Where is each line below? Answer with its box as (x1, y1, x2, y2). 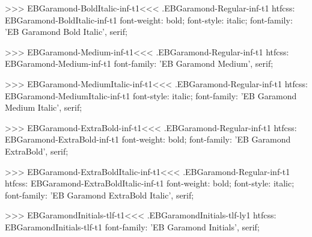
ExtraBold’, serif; (5, 144, 69, 157)
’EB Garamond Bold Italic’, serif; (5, 25, 127, 38)
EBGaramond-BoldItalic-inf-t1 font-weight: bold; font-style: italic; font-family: (5, 13, 293, 26)
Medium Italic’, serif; (5, 101, 82, 114)
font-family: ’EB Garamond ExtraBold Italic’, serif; (5, 188, 194, 201)
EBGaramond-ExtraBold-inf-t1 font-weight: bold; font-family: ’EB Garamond (5, 133, 291, 146)
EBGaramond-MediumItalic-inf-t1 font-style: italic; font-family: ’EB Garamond (5, 89, 297, 102)
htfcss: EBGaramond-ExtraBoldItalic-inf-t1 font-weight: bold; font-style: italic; (5, 177, 295, 189)
